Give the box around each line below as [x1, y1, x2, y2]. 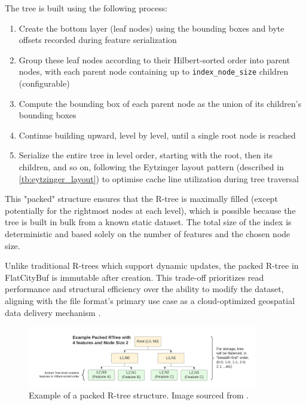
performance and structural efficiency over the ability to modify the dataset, [5, 283, 284, 295]
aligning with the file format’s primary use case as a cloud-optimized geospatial [5, 294, 295, 306]
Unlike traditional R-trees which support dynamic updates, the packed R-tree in [5, 259, 299, 272]
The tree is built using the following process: [5, 2, 168, 14]
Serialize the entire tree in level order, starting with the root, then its [19, 149, 273, 161]
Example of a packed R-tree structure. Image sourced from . [29, 389, 249, 401]
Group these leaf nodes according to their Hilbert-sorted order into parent [19, 53, 290, 66]
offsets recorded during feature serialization [19, 33, 177, 46]
